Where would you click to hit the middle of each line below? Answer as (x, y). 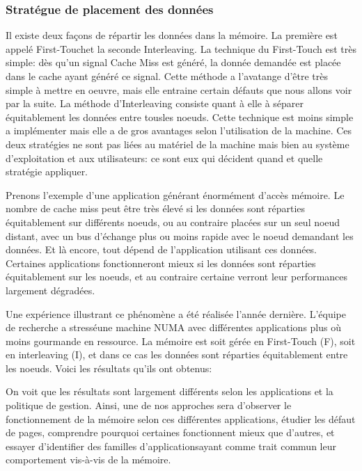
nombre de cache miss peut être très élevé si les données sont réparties (156, 208)
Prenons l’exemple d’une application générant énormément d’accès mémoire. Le (175, 194)
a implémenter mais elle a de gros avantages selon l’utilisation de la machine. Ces (179, 130)
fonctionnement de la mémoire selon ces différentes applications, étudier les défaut (181, 418)
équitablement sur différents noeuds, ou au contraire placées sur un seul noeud (173, 222)
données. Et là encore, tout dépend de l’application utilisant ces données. (162, 249)
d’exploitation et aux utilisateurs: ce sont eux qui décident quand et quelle (164, 158)
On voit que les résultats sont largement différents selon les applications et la (170, 391)
